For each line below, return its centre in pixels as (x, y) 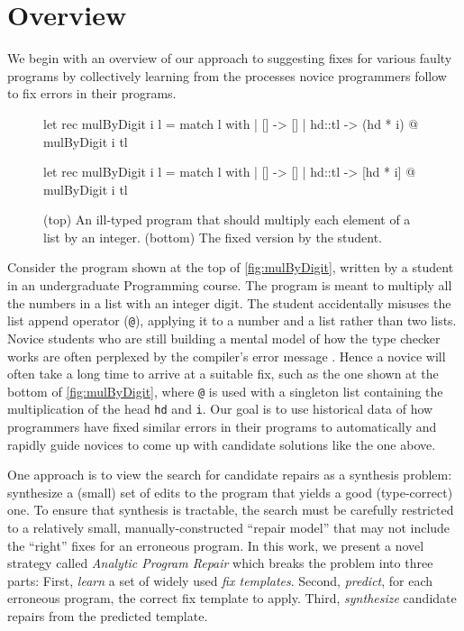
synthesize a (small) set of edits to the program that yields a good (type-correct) (230, 492)
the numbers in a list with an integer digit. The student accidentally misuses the (229, 302)
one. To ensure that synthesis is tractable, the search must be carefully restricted (231, 510)
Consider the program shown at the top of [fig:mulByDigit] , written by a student (231, 267)
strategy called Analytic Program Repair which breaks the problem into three (220, 563)
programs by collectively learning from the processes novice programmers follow (227, 75)
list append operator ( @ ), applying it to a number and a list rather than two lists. (232, 320)
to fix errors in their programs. (92, 93)
